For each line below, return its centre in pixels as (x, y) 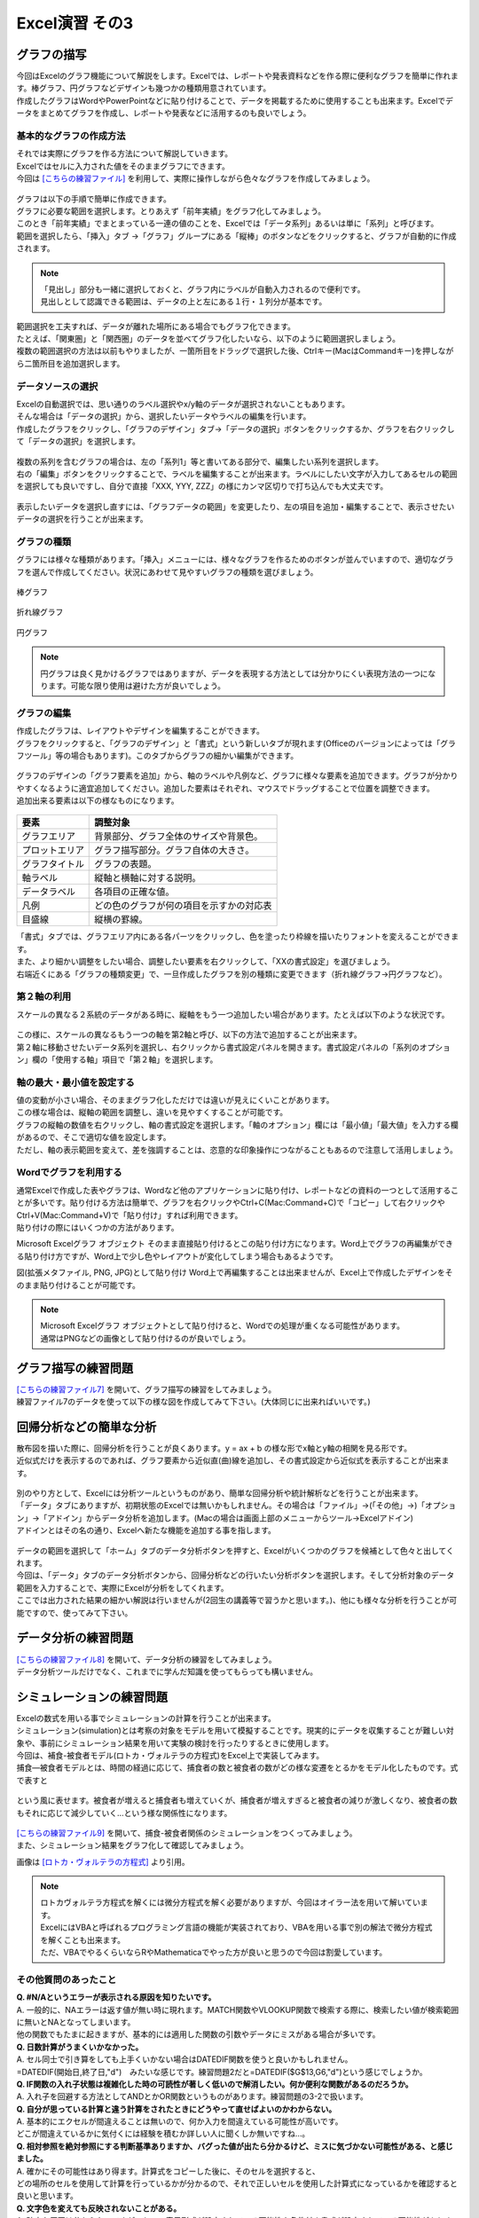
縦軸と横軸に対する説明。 (148, 878)
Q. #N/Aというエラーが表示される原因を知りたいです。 (116, 1997)
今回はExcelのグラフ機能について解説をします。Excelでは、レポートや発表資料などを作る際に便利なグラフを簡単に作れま (237, 76)
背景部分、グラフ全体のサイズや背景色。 (179, 837)
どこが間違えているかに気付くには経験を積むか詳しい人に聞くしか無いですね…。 (163, 2134)
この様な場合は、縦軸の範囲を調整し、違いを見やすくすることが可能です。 (152, 1113)
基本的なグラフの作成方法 (71, 136)
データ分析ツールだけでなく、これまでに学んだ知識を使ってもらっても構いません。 (167, 1671)
